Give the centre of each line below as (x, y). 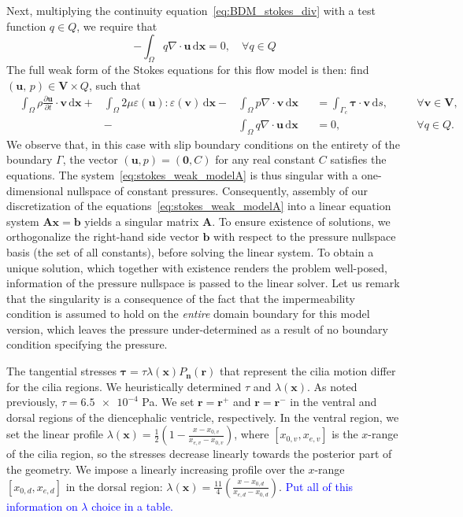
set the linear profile (55, 434)
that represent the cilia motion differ (307, 371)
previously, (32, 402)
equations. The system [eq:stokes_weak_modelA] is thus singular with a (182, 174)
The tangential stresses (61, 371)
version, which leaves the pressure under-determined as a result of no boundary (197, 329)
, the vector (90, 159)
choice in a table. (133, 506)
